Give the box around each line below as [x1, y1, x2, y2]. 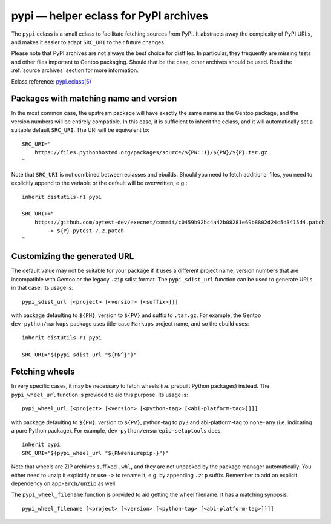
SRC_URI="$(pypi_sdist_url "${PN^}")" [22, 351, 137, 358]
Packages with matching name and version [11, 94, 177, 104]
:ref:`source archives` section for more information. [11, 67, 139, 74]
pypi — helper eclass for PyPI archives [11, 9, 209, 22]
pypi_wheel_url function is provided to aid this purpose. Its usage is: [11, 391, 188, 398]
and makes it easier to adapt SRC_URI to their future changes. [11, 38, 166, 45]
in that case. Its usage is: [11, 284, 74, 292]
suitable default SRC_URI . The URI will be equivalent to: [11, 126, 149, 134]
